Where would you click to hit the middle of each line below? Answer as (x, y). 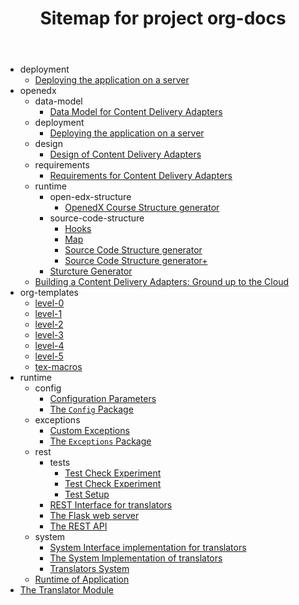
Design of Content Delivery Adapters (125, 154)
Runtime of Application (82, 579)
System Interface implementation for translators (148, 548)
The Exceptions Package (100, 441)
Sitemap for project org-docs (163, 18)
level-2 (49, 324)
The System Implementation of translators (136, 558)
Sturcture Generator (91, 271)
